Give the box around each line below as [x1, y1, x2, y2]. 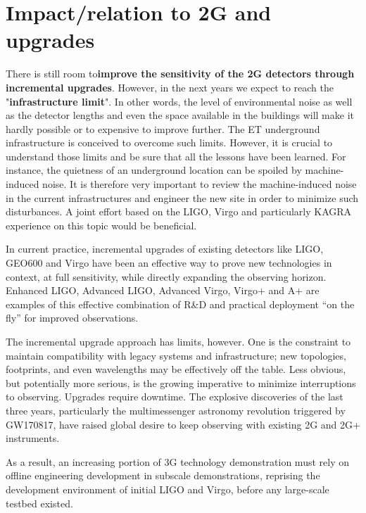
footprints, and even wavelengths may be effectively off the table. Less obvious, [6, 362, 346, 376]
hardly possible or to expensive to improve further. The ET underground [6, 121, 320, 136]
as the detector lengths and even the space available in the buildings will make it [6, 108, 354, 122]
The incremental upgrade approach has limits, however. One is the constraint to [6, 334, 351, 348]
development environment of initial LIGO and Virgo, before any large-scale [6, 481, 329, 496]
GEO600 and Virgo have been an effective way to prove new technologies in [6, 255, 332, 270]
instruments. [6, 431, 60, 445]
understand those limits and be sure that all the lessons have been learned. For [6, 148, 346, 163]
